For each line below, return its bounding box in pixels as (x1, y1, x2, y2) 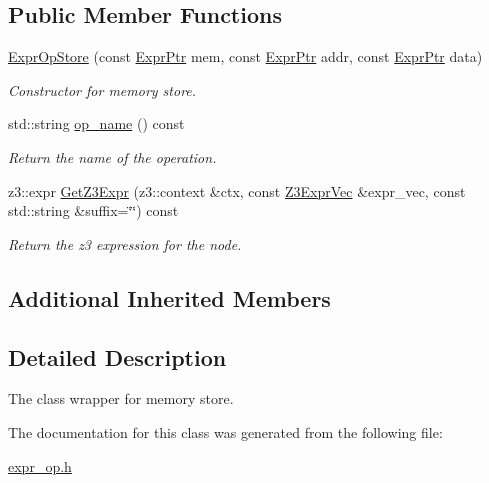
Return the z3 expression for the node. (8, 233, 242, 254)
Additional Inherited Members (8, 282, 331, 313)
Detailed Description (8, 341, 227, 372)
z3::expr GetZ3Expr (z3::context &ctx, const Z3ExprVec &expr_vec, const (8, 180, 466, 201)
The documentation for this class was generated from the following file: (8, 421, 443, 442)
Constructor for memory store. (8, 79, 197, 100)
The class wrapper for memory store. (8, 388, 234, 409)
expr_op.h (8, 455, 72, 476)
